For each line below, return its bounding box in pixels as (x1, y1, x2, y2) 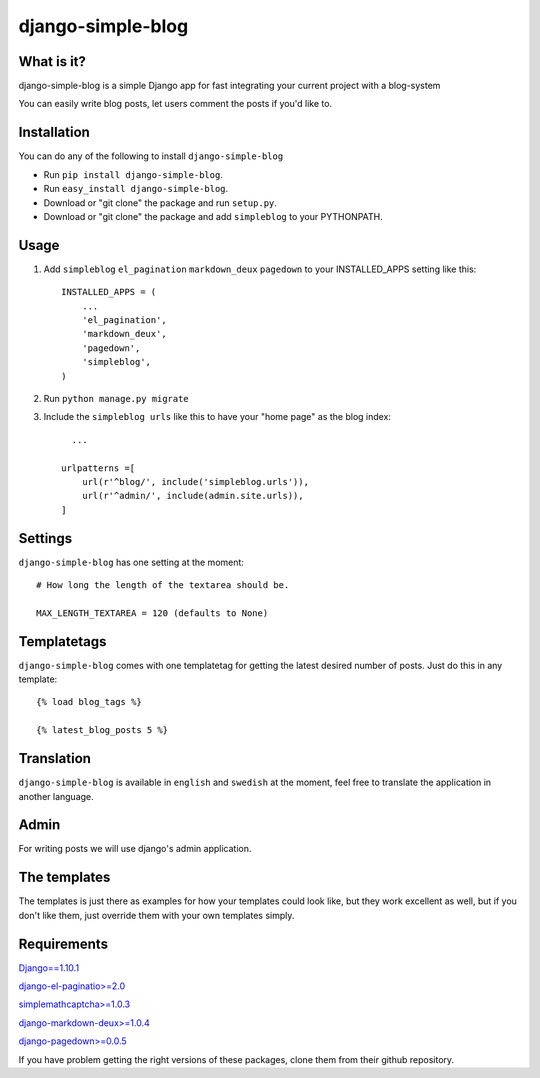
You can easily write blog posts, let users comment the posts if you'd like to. (18, 98, 333, 110)
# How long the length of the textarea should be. (36, 579, 290, 590)
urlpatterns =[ (61, 462, 136, 474)
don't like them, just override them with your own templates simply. (18, 909, 295, 921)
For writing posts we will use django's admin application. (18, 843, 252, 855)
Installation (18, 124, 90, 141)
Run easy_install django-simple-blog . (43, 183, 229, 195)
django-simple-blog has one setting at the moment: (18, 556, 245, 568)
